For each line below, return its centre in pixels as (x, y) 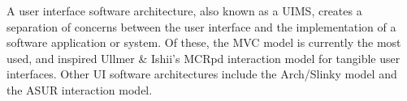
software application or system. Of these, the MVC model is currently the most (204, 42)
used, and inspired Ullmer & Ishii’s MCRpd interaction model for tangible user (203, 58)
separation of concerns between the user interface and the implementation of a (201, 26)
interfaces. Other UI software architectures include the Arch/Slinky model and (202, 74)
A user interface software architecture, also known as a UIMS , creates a (184, 11)
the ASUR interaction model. (80, 89)
